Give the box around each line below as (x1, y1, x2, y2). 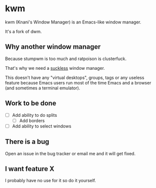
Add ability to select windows (12, 123, 72, 129)
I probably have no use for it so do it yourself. (5, 178, 96, 184)
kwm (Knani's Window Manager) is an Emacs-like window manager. (5, 19, 141, 25)
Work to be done (5, 99, 57, 107)
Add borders (19, 118, 45, 124)
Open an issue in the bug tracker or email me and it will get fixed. (5, 150, 136, 156)
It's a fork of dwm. (5, 28, 42, 34)
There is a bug (5, 138, 50, 146)
